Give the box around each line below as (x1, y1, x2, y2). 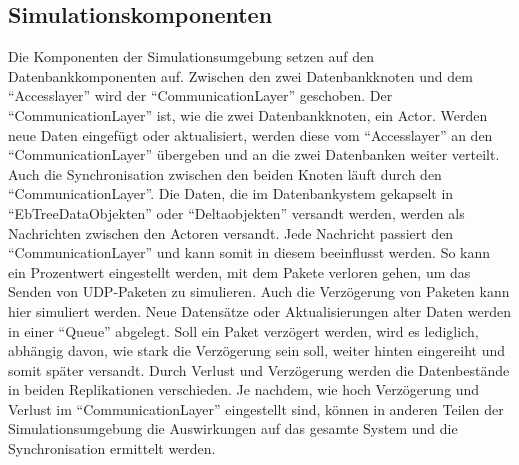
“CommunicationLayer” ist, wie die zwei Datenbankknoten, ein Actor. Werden (8, 104, 488, 125)
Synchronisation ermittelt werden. (8, 438, 216, 459)
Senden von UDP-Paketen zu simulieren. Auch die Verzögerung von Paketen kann (8, 281, 510, 302)
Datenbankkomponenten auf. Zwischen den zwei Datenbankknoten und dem (8, 65, 473, 86)
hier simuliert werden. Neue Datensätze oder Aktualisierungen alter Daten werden (8, 300, 511, 321)
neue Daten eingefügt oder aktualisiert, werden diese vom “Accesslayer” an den (8, 124, 493, 145)
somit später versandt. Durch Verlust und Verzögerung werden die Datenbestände (8, 359, 510, 380)
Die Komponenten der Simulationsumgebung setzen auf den (8, 46, 374, 67)
